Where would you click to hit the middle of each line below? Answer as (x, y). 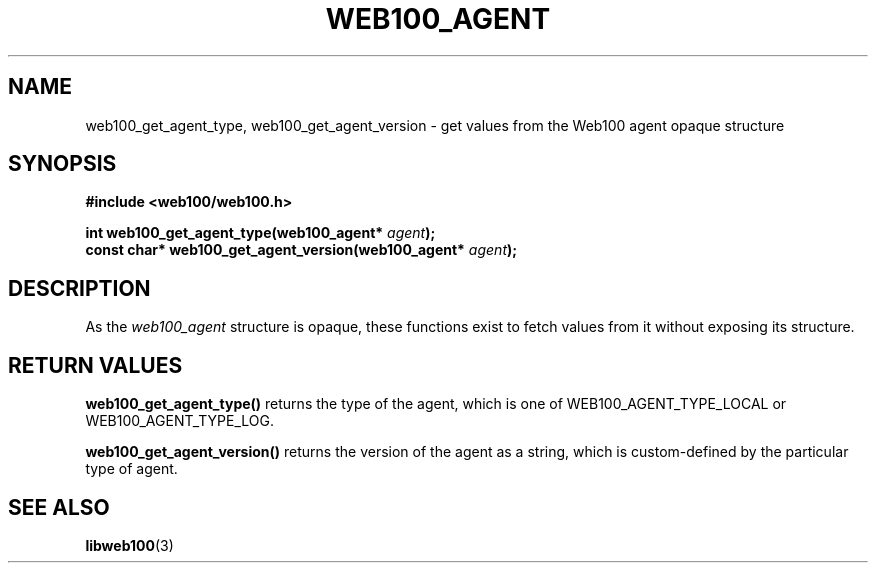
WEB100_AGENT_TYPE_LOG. (180, 421)
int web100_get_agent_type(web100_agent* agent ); (260, 233)
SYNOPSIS (62, 164)
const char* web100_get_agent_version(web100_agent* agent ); (301, 250)
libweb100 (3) (129, 545)
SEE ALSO (59, 507)
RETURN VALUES (95, 365)
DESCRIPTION (79, 288)
